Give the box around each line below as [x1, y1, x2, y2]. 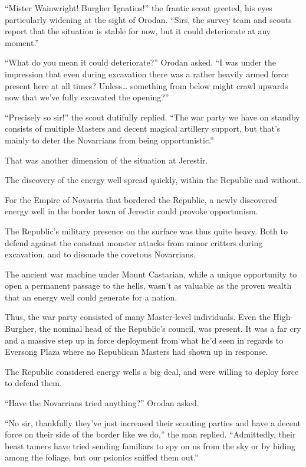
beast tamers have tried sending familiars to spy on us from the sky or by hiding [5, 439, 296, 452]
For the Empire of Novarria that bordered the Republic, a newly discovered [5, 193, 277, 205]
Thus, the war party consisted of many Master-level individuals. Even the [5, 311, 271, 323]
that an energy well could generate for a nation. [5, 290, 177, 303]
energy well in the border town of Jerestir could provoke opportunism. [5, 205, 258, 217]
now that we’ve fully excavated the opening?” [5, 91, 169, 103]
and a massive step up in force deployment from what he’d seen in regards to [5, 334, 284, 346]
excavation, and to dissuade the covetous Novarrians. [5, 248, 196, 260]
